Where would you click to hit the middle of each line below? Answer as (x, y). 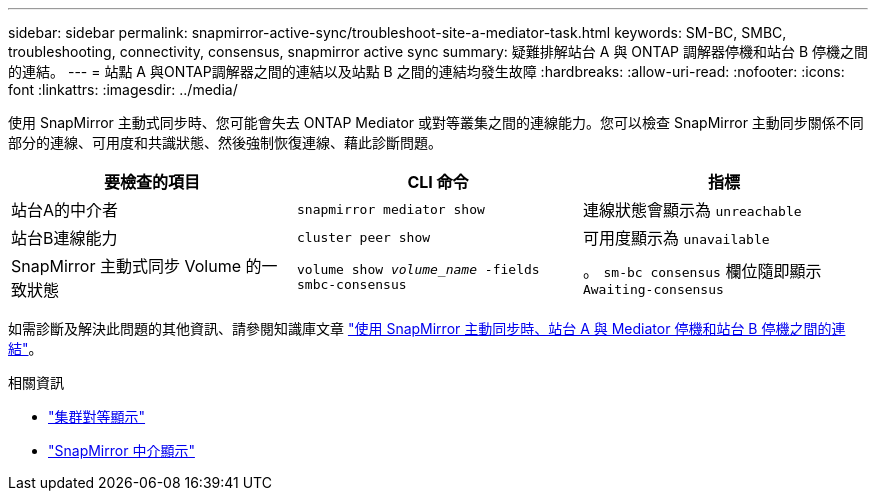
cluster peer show (363, 237)
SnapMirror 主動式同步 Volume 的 (136, 266)
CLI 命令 (438, 182)
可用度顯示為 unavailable (676, 238)
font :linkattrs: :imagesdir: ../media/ (123, 89)
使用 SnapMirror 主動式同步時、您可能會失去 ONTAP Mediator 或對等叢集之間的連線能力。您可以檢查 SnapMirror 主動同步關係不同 (436, 122)
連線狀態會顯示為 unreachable (692, 210)
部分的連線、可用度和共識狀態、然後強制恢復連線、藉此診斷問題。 (225, 142)
